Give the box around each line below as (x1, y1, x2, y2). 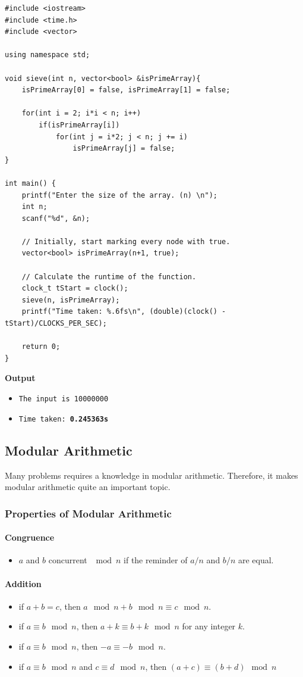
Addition (5, 577, 42, 589)
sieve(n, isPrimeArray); (21, 295, 120, 304)
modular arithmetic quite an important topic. (5, 481, 171, 493)
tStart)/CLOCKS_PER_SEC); (5, 319, 107, 328)
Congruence (5, 531, 55, 544)
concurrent (48, 554, 87, 566)
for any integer (182, 620, 236, 632)
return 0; (21, 342, 61, 351)
